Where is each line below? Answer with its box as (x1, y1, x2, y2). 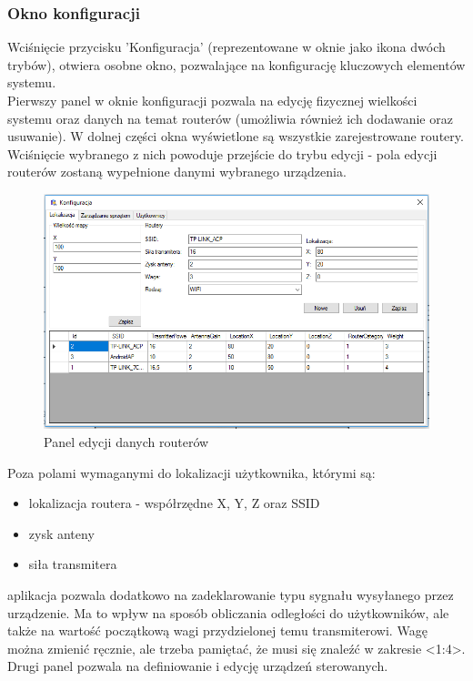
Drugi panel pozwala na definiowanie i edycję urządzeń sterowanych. (7, 656, 388, 676)
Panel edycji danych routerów (44, 432, 209, 451)
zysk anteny (28, 523, 95, 543)
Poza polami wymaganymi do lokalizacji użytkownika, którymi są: (7, 462, 376, 482)
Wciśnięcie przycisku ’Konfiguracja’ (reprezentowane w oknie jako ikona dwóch (7, 37, 446, 56)
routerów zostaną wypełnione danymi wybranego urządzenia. (7, 162, 347, 181)
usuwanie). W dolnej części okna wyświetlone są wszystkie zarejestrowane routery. (7, 127, 464, 146)
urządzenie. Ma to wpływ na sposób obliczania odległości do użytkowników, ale (7, 603, 449, 622)
